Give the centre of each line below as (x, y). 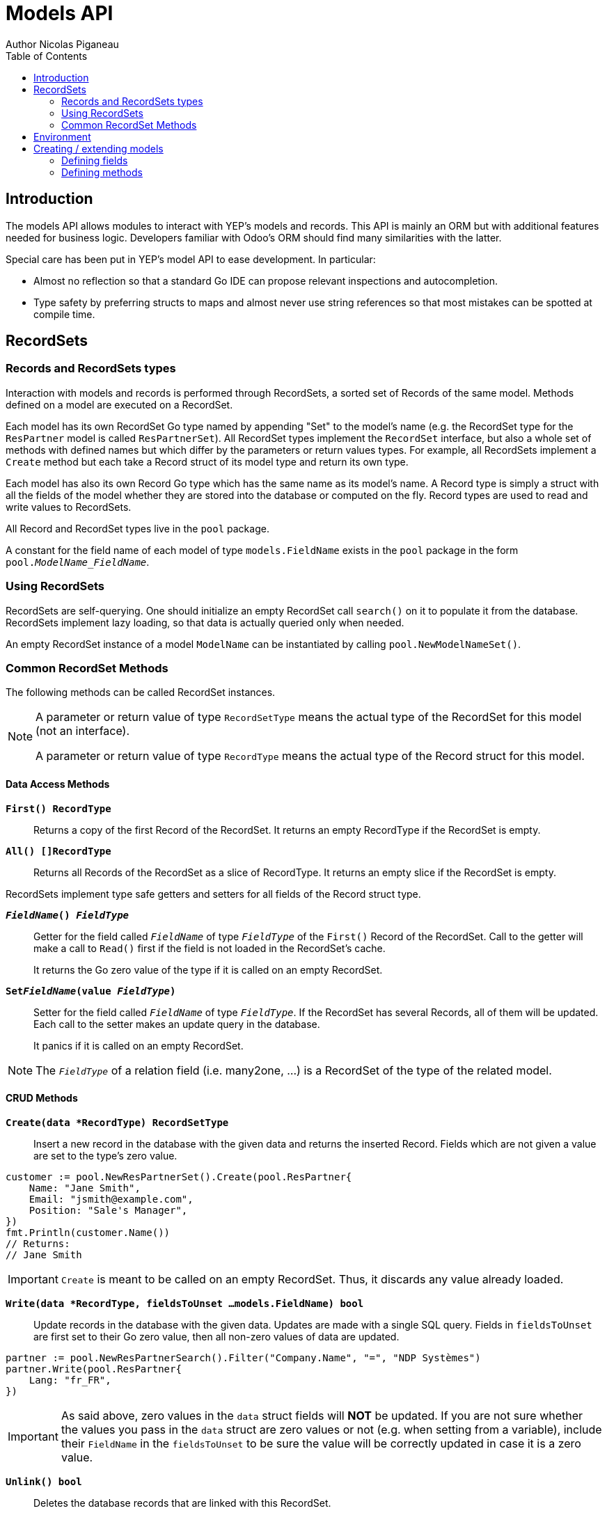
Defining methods (102, 172)
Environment (62, 136)
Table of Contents (47, 56)
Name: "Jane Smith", (85, 1188)
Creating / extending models (98, 148)
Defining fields (95, 160)
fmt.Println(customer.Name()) (88, 1232)
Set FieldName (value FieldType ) (91, 991)
